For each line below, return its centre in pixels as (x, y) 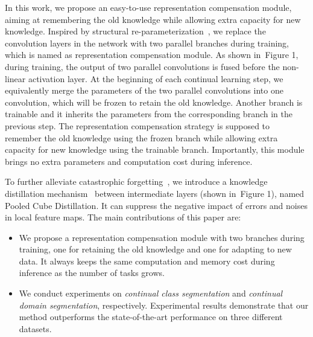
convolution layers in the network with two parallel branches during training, (147, 43)
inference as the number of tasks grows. (92, 273)
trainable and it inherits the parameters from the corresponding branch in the (149, 114)
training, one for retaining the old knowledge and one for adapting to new (155, 249)
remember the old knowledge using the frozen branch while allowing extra (141, 137)
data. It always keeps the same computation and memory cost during (147, 261)
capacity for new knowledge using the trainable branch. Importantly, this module (155, 149)
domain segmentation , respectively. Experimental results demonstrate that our (164, 305)
